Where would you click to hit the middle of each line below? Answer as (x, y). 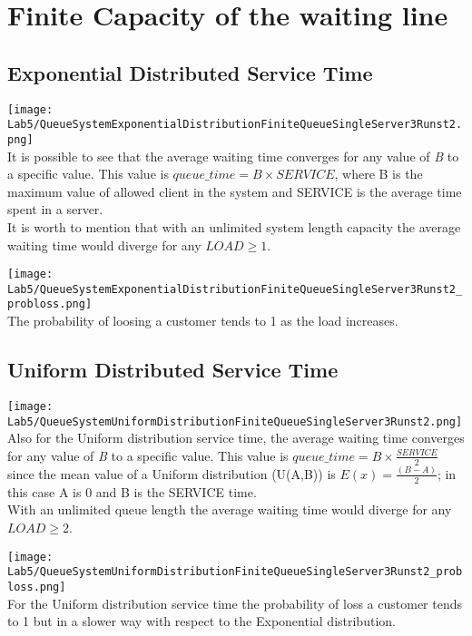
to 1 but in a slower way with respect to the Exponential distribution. (202, 621)
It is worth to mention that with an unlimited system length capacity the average (234, 226)
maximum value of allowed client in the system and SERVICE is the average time (235, 191)
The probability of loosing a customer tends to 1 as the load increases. (203, 321)
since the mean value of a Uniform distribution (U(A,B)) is (172, 473)
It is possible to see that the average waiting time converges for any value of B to (233, 156)
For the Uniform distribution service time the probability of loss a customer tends (235, 603)
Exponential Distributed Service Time (190, 72)
